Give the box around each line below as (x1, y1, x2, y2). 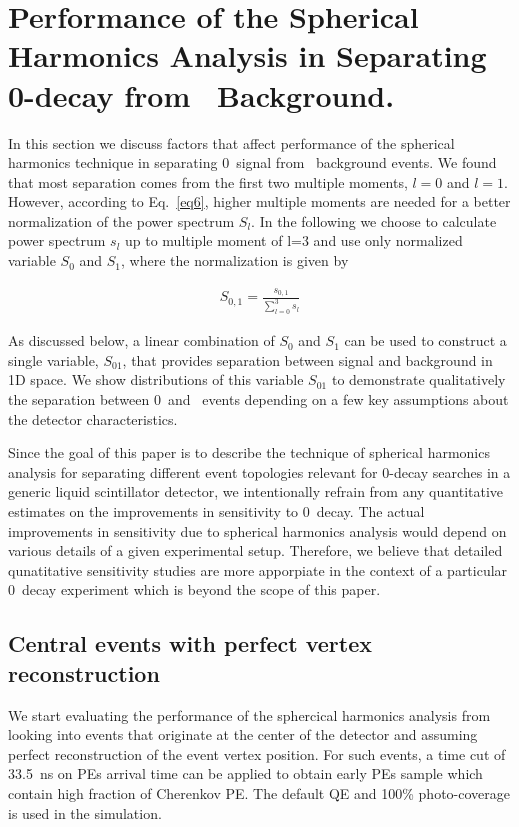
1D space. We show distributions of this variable (8, 369, 304, 390)
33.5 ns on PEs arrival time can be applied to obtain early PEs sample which (8, 763, 483, 784)
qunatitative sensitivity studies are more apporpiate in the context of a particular (8, 559, 508, 580)
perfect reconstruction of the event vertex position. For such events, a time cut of (8, 743, 506, 764)
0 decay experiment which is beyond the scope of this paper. (8, 579, 381, 600)
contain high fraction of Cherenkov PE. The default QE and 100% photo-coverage (8, 782, 511, 803)
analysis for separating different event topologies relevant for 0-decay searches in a (8, 461, 511, 482)
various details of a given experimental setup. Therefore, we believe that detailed (8, 540, 503, 561)
